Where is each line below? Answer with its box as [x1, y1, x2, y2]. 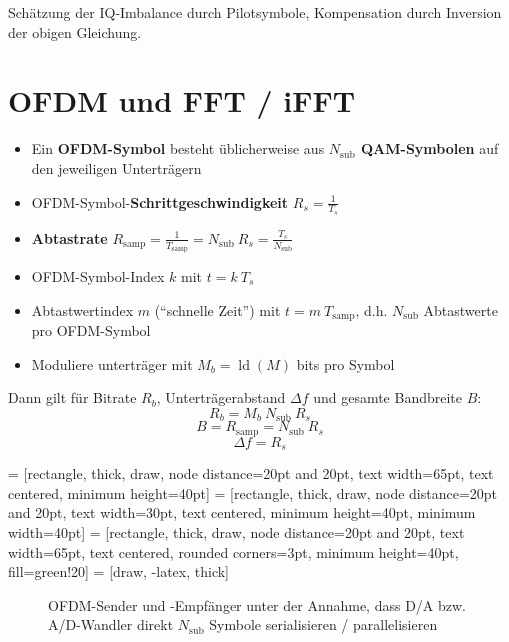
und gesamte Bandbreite [313, 387, 463, 408]
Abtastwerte [423, 299, 498, 320]
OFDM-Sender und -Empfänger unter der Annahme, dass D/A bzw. [48, 594, 467, 615]
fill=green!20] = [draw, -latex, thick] [8, 561, 229, 582]
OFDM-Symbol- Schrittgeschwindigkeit [31, 191, 289, 212]
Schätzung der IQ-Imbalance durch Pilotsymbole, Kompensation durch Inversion [8, 2, 502, 22]
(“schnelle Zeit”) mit [154, 299, 281, 320]
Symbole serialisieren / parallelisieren [209, 614, 438, 635]
